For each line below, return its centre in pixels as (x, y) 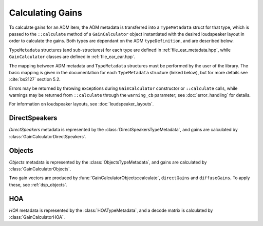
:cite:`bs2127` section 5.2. (35, 79)
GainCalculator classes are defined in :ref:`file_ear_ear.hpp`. (72, 57)
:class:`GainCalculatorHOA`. (37, 217)
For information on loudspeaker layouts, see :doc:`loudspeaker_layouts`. (81, 104)
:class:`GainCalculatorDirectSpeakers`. (48, 136)
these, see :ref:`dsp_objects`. (38, 185)
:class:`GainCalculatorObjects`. (40, 169)
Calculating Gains (46, 13)
